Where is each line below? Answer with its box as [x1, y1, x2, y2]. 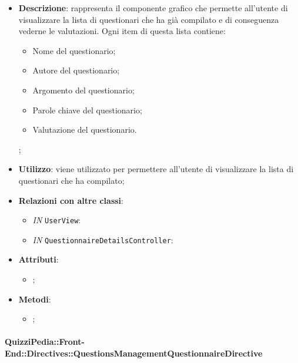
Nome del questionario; [32, 44, 116, 56]
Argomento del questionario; [32, 83, 135, 96]
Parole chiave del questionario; [32, 103, 142, 116]
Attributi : [18, 253, 59, 265]
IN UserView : [32, 214, 81, 226]
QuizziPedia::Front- [5, 335, 85, 348]
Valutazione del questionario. [32, 123, 137, 136]
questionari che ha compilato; [18, 174, 125, 186]
